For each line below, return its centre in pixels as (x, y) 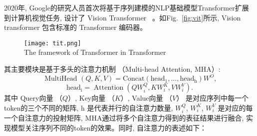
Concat (133, 79)
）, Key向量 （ (91, 98)
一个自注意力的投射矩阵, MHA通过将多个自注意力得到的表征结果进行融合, (124, 118)
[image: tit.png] (53, 43)
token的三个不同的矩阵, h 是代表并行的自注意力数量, (89, 107)
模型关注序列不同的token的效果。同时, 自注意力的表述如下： (109, 127)
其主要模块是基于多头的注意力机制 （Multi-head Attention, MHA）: (112, 69)
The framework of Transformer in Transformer (95, 52)
